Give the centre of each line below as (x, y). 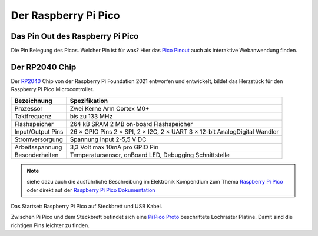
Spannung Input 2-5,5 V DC (108, 139)
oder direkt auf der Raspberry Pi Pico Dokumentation (91, 190)
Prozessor (29, 108)
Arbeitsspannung (38, 147)
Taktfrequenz (33, 116)
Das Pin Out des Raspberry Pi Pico (75, 36)
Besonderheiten (37, 155)
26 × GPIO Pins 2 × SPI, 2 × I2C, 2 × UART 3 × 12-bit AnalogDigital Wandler (174, 131)
